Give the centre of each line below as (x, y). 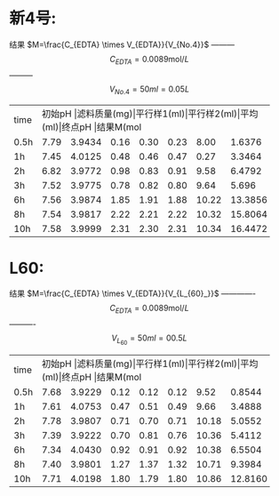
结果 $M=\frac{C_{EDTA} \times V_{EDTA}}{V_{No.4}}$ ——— (122, 44)
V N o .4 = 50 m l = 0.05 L (149, 90)
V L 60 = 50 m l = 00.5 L (149, 340)
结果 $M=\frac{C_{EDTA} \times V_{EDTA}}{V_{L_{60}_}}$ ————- (133, 293)
